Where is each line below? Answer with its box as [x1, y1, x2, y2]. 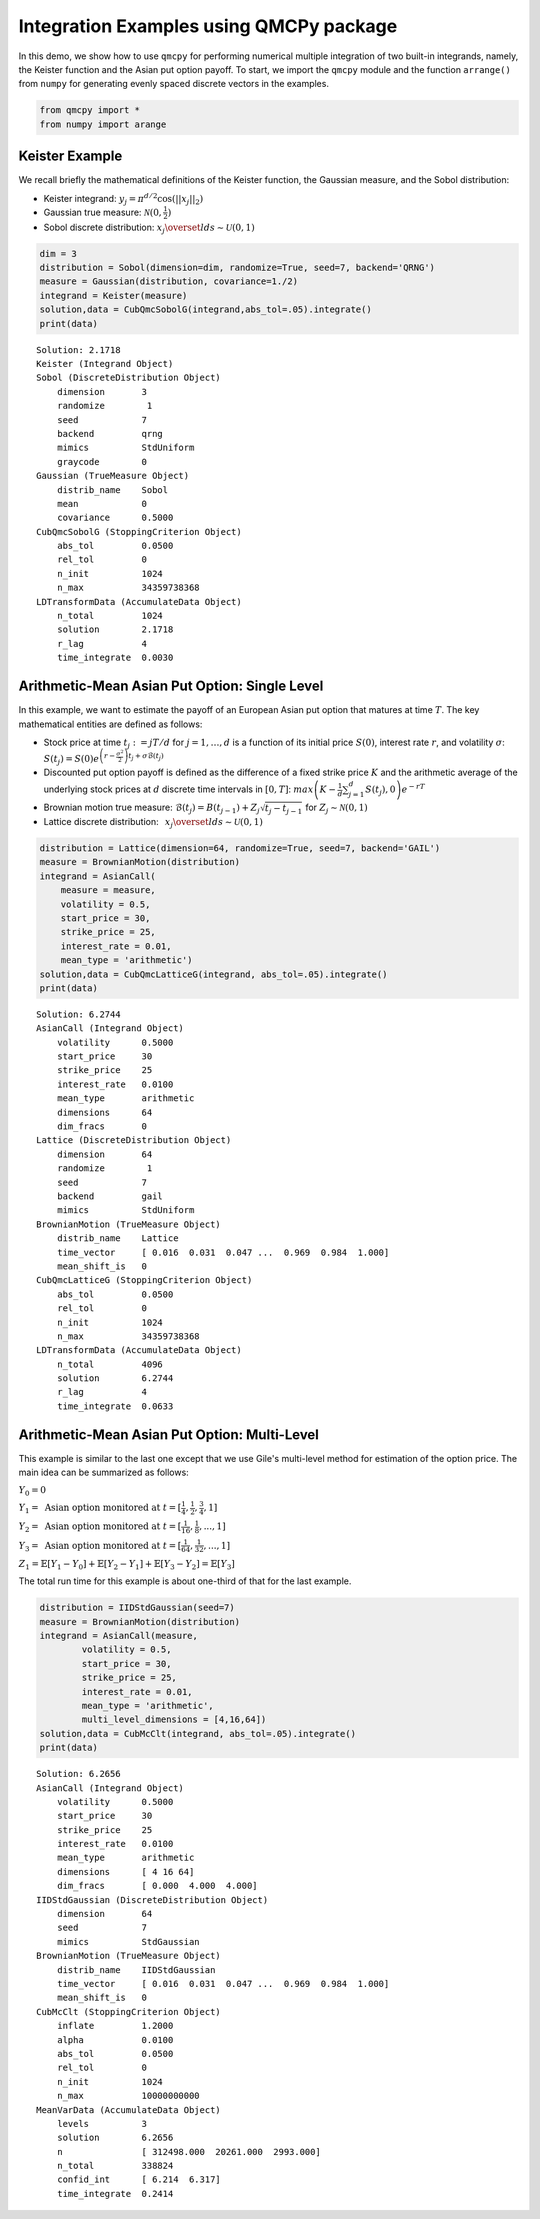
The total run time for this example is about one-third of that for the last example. [18, 1575, 352, 1587]
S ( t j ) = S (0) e [43, 753, 100, 767]
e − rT [401, 782, 425, 795]
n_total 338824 [56, 2160, 174, 2172]
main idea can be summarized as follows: [18, 1466, 189, 1479]
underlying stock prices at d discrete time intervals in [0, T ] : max [43, 783, 314, 795]
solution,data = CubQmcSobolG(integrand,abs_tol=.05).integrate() [39, 304, 372, 315]
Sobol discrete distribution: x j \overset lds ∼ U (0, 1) [43, 221, 255, 235]
